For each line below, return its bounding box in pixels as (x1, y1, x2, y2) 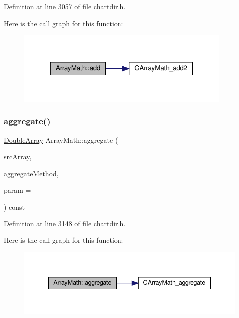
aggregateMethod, (4, 168, 59, 178)
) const (4, 202, 25, 212)
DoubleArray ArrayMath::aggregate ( (4, 134, 118, 145)
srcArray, (4, 151, 32, 162)
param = (4, 185, 31, 195)
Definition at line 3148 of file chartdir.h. (4, 218, 126, 228)
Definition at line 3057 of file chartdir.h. (4, 1, 126, 11)
